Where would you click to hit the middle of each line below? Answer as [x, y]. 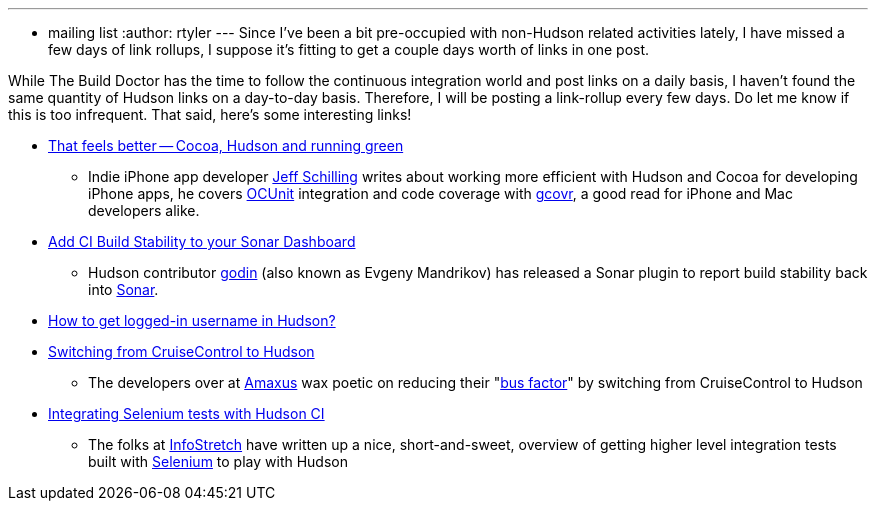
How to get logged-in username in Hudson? [192, 320]
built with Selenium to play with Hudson [218, 461]
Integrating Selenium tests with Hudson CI [186, 413]
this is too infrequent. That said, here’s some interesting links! [210, 114]
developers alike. [144, 210]
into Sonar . [123, 289]
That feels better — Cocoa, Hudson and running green [226, 145]
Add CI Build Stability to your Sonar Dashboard [202, 241]
